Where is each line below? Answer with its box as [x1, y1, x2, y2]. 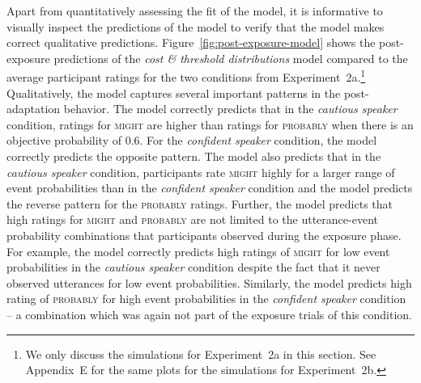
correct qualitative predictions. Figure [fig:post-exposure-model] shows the [6, 34, 376, 51]
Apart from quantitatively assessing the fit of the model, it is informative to [6, 2, 383, 19]
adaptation [6, 100, 61, 117]
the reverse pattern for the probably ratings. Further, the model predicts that [6, 195, 393, 212]
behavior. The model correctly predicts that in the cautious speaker [63, 100, 398, 117]
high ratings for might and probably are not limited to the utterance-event [6, 211, 378, 228]
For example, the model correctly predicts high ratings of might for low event [6, 242, 390, 259]
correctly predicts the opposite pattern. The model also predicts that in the [6, 148, 381, 164]
